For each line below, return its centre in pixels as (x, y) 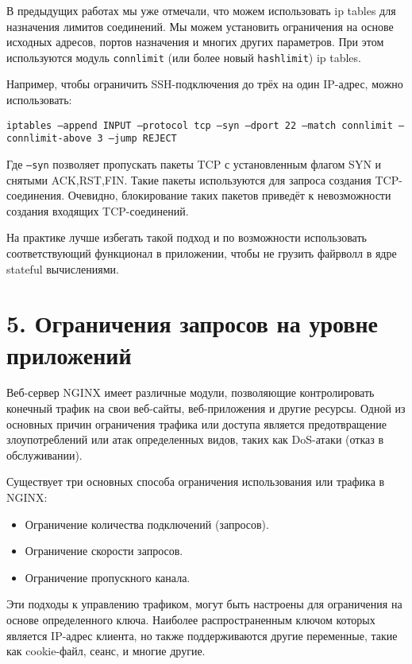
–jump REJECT (142, 139)
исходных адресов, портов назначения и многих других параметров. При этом (195, 42)
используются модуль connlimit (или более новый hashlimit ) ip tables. (184, 57)
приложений (69, 354)
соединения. (36, 195)
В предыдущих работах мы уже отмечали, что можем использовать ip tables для (201, 10)
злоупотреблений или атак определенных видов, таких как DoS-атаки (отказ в (195, 439)
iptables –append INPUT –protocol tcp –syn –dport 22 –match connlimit (200, 125)
